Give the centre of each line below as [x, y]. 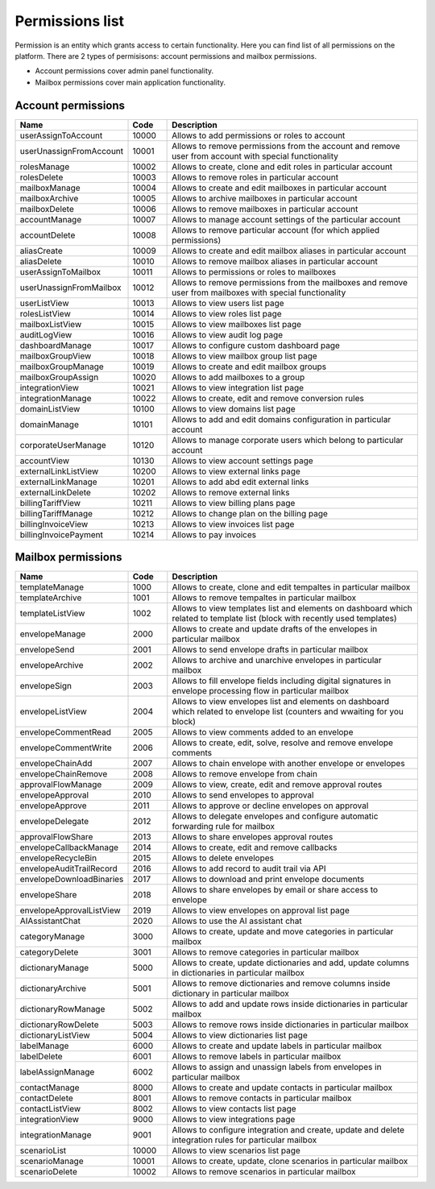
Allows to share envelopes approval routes [253, 837]
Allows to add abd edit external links [240, 482]
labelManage [44, 1046]
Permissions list [70, 21]
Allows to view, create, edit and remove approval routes [277, 785]
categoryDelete [49, 952]
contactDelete [47, 1098]
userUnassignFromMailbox [70, 288]
